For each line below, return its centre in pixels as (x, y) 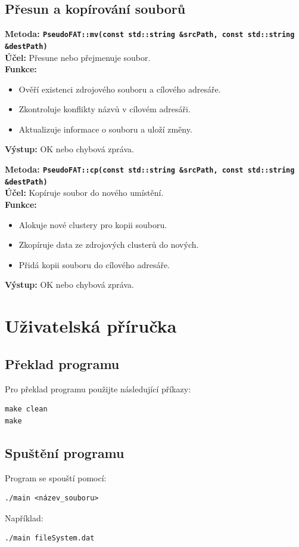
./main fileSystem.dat (50, 538)
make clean (26, 409)
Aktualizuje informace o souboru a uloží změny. (105, 129)
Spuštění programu (65, 452)
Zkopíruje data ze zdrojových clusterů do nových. (109, 245)
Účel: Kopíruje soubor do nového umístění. (84, 193)
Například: (24, 517)
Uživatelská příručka (91, 326)
